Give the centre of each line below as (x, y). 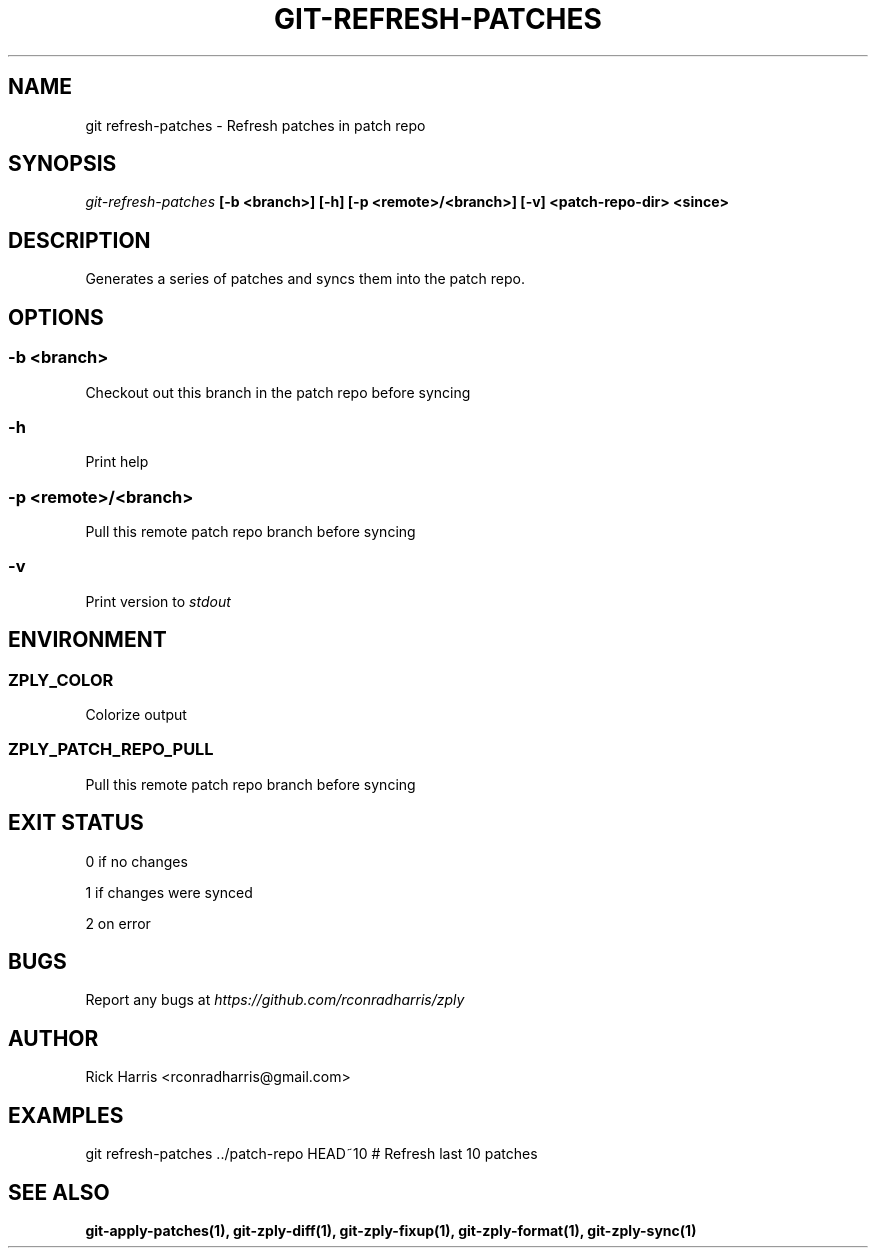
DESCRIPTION (79, 240)
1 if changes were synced (169, 892)
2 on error (118, 923)
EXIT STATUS (76, 823)
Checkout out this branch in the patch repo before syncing (278, 392)
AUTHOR (53, 1038)
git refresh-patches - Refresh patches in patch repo (255, 125)
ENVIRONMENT (87, 640)
